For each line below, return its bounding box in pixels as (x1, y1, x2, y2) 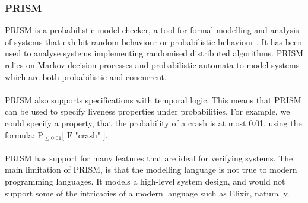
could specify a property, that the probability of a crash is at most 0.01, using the (5, 116, 302, 129)
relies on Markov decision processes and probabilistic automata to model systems (5, 59, 300, 71)
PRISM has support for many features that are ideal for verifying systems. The (5, 151, 293, 164)
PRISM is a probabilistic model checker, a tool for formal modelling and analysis (5, 24, 299, 36)
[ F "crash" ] (62, 131, 106, 140)
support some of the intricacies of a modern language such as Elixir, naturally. (5, 186, 290, 199)
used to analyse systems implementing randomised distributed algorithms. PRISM (5, 47, 304, 59)
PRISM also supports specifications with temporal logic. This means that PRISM (5, 93, 301, 106)
